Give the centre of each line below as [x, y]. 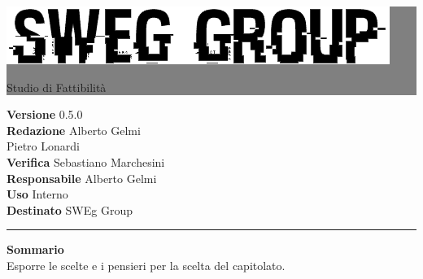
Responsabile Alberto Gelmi [82, 178]
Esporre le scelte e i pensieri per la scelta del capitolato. [146, 265]
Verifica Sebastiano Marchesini [86, 161]
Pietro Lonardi [43, 146]
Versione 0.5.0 [45, 114]
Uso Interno [37, 194]
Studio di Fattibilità [57, 87]
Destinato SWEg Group [70, 209]
